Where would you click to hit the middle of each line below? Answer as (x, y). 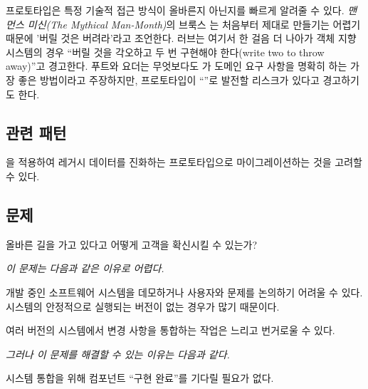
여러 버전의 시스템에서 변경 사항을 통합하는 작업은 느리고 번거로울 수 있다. (170, 330)
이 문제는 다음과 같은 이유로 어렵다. (85, 268)
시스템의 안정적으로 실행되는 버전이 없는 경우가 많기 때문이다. (143, 306)
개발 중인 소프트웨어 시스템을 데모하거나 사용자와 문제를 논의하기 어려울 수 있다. (184, 292)
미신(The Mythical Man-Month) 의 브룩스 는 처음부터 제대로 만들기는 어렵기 (194, 24)
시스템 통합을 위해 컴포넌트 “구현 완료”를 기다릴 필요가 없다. (140, 378)
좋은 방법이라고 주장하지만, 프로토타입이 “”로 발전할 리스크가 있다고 (169, 79)
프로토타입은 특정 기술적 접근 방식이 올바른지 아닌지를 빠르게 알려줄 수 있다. (175, 10)
